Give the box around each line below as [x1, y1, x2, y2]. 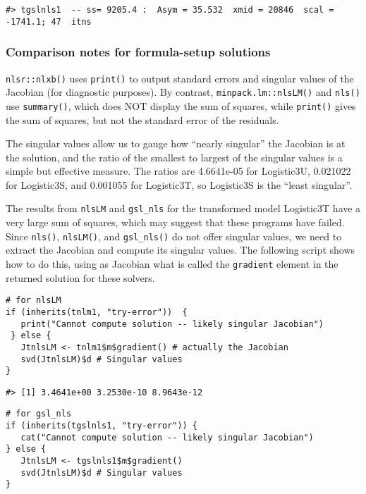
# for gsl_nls [6, 409, 72, 419]
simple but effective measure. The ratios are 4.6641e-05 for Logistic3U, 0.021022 [6, 163, 351, 178]
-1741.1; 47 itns [6, 16, 92, 27]
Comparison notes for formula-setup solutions [6, 43, 271, 61]
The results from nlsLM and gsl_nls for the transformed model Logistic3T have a [6, 201, 361, 216]
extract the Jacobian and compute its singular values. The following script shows [6, 242, 355, 257]
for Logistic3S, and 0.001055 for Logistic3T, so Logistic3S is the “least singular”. [6, 177, 352, 192]
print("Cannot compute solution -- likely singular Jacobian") [20, 319, 324, 329]
